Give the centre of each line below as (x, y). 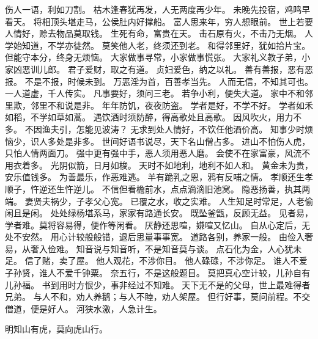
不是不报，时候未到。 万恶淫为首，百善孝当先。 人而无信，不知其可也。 (169, 81)
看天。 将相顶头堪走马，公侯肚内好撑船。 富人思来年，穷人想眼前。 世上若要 (159, 21)
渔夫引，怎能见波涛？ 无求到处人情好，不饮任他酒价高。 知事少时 (173, 129)
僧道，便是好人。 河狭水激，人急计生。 (83, 308)
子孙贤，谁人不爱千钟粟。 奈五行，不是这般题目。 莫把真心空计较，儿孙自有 (158, 273)
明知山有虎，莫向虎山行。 (56, 329)
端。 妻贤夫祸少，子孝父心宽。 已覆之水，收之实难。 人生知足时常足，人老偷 (159, 201)
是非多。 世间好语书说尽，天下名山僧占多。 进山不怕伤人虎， (187, 141)
